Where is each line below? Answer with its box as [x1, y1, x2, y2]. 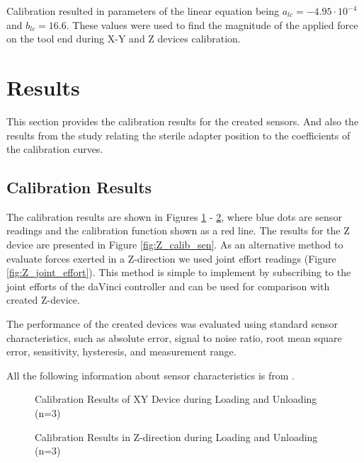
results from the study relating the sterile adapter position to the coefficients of [6, 127, 351, 142]
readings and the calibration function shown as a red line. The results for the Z [6, 223, 350, 238]
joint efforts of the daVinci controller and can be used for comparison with [6, 278, 330, 293]
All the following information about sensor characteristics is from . [6, 367, 295, 382]
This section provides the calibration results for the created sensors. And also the [6, 113, 359, 128]
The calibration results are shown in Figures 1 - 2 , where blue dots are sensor [6, 209, 342, 224]
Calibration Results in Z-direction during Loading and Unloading [35, 429, 318, 444]
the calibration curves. [6, 142, 103, 156]
